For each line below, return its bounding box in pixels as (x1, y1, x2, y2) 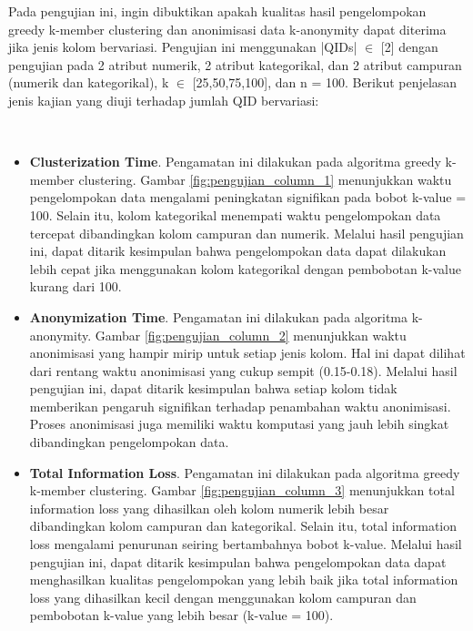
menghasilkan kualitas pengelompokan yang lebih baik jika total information (29, 570, 458, 589)
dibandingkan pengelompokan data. (29, 433, 229, 452)
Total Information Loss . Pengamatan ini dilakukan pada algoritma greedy (29, 463, 460, 482)
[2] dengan (380, 37, 438, 56)
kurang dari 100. (29, 277, 122, 296)
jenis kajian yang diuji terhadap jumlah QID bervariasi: (8, 90, 319, 109)
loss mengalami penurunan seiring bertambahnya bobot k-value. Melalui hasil (29, 534, 462, 554)
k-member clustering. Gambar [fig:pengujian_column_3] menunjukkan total (29, 481, 455, 500)
